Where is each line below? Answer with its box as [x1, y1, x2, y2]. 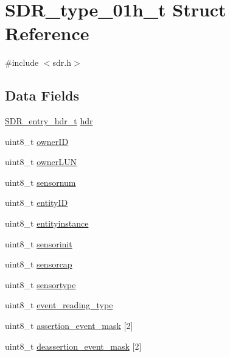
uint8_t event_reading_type [5, 299, 113, 311]
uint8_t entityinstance [5, 217, 89, 230]
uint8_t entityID [5, 196, 68, 209]
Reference [5, 21, 89, 46]
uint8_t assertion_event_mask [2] [5, 319, 133, 332]
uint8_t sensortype [5, 278, 76, 291]
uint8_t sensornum [5, 175, 76, 188]
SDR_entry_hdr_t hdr [5, 115, 93, 127]
